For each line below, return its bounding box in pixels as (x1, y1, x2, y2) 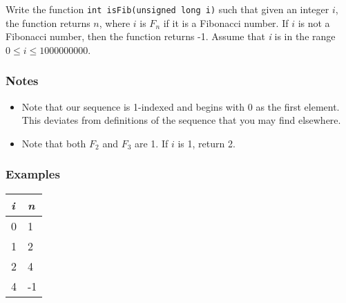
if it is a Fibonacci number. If (163, 15, 289, 30)
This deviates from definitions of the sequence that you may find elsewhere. (21, 113, 341, 127)
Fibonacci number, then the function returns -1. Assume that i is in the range (6, 29, 336, 44)
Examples (6, 165, 60, 183)
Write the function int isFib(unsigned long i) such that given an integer (6, 2, 329, 16)
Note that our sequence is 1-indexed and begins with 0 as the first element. (21, 99, 340, 113)
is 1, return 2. (177, 136, 236, 150)
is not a (298, 15, 330, 30)
